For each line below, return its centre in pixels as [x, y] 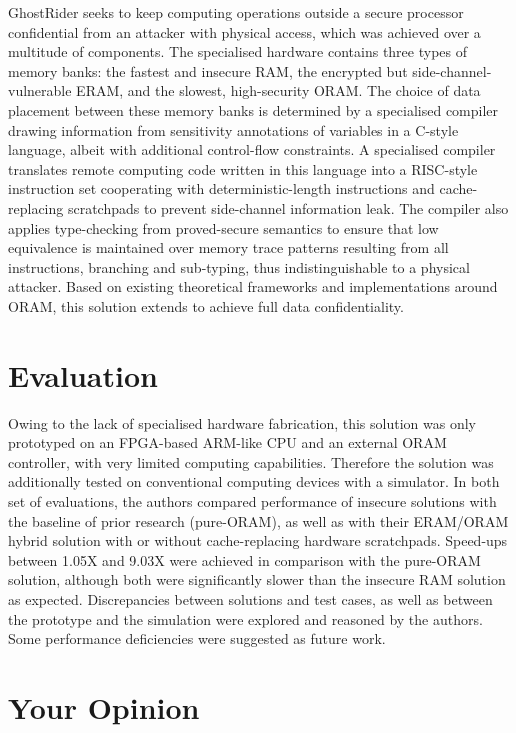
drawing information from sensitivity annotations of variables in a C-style [233, 129]
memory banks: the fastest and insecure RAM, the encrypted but [208, 70]
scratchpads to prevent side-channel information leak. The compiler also [288, 207]
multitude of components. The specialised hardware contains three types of [237, 51]
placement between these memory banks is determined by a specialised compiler [253, 109]
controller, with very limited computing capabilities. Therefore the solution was [251, 461]
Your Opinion [104, 706]
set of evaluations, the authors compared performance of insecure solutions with [252, 501]
